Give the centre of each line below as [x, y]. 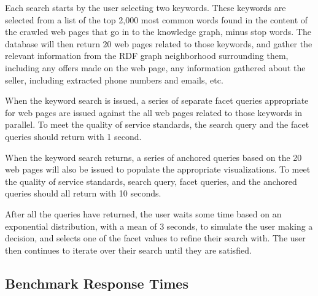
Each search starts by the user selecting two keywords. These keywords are [145, 7]
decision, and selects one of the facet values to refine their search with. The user [155, 238]
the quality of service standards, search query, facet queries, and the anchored [151, 181]
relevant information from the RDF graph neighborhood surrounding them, [147, 56]
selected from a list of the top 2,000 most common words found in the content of [157, 19]
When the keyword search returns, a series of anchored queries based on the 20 [153, 157]
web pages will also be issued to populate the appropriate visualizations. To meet [158, 169]
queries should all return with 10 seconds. [83, 193]
